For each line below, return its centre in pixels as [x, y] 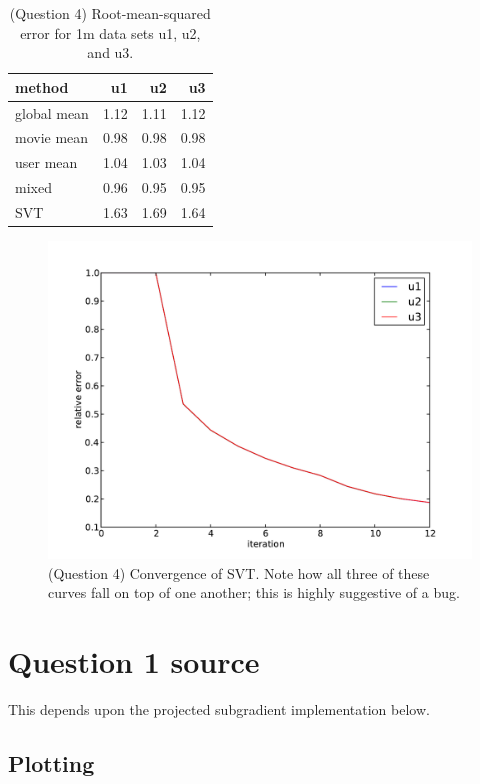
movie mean [52, 137]
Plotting [51, 762]
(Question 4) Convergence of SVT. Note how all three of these [239, 572]
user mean [46, 162]
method [42, 86]
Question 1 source [134, 661]
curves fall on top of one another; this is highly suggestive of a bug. [254, 592]
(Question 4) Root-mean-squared [110, 13]
